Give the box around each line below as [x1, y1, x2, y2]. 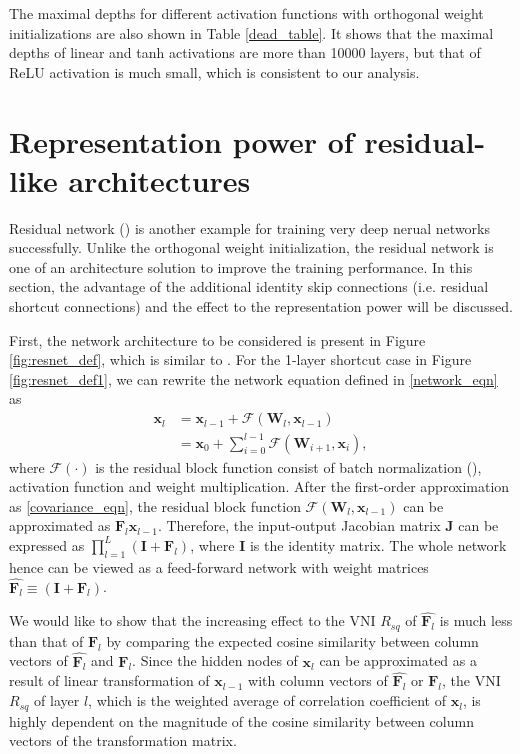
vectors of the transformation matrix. [9, 730, 237, 751]
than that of [9, 630, 84, 651]
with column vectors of [248, 670, 388, 691]
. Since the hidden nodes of [132, 650, 298, 671]
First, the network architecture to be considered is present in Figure [9, 329, 426, 350]
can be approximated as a [319, 650, 477, 671]
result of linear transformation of [9, 670, 210, 691]
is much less [439, 610, 513, 631]
